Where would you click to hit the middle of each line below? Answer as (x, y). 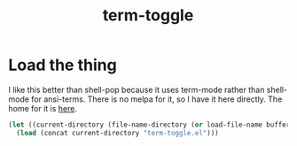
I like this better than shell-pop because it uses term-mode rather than (137, 89)
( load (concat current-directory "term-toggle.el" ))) (117, 133)
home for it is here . (43, 108)
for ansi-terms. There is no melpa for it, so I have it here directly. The (157, 99)
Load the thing (63, 65)
